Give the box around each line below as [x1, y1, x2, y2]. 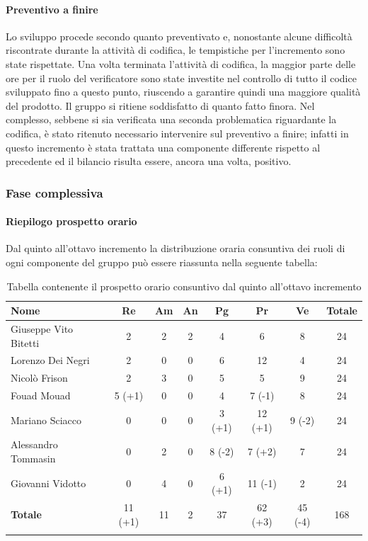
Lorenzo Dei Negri [11, 353, 90, 368]
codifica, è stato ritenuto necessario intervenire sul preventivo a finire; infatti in [6, 125, 349, 140]
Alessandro [11, 437, 58, 452]
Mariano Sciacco [11, 412, 81, 427]
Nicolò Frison [11, 370, 68, 385]
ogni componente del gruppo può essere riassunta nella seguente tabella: [6, 254, 318, 269]
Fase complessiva [6, 183, 103, 201]
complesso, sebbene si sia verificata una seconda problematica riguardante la [6, 112, 337, 127]
